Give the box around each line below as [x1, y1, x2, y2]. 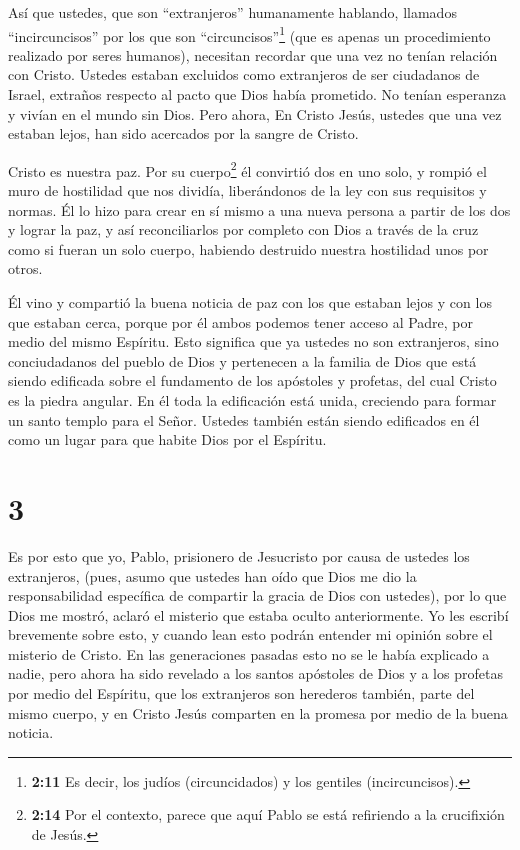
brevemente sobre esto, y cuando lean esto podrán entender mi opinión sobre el [8, 624, 493, 645]
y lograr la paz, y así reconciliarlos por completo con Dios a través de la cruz [8, 219, 479, 240]
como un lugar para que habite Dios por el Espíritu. [8, 429, 327, 450]
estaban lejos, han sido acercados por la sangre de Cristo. [8, 123, 359, 144]
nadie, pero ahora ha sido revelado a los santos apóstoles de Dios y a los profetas [8, 663, 503, 684]
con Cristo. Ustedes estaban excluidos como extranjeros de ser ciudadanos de [8, 64, 480, 85]
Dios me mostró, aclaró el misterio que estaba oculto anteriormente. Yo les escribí [8, 604, 509, 625]
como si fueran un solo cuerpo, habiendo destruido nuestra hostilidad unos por [8, 238, 489, 259]
